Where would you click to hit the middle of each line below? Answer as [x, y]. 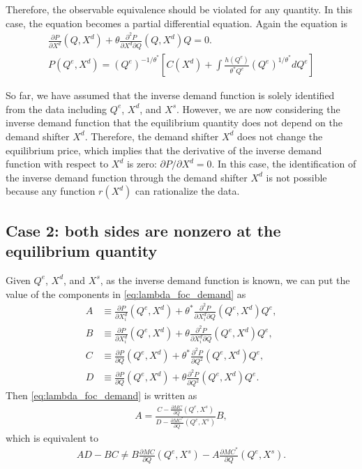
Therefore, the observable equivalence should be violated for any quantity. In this [179, 9]
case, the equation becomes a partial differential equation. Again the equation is [176, 23]
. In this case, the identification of [284, 164]
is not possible [296, 177]
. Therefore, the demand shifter [152, 136]
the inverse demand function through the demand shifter [127, 177]
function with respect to [57, 164]
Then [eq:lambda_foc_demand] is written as [101, 395]
